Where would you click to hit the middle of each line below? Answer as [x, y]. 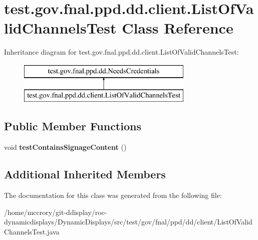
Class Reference [178, 28]
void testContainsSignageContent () [65, 147]
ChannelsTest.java [32, 231]
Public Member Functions [73, 126]
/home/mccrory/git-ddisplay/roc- [56, 212]
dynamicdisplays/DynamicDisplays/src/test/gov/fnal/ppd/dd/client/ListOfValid [128, 222]
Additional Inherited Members [85, 174]
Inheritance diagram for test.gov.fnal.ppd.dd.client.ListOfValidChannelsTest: [121, 52]
